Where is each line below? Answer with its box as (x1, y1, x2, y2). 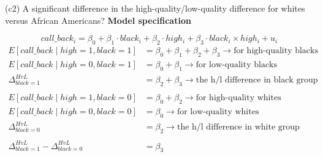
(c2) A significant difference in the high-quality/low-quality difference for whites (5, 2, 305, 14)
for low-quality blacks (196, 60, 278, 69)
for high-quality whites (196, 93, 281, 103)
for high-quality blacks (234, 46, 318, 55)
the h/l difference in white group (177, 123, 300, 132)
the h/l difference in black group (196, 76, 318, 85)
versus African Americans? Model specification (5, 13, 191, 26)
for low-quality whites (177, 107, 259, 116)
